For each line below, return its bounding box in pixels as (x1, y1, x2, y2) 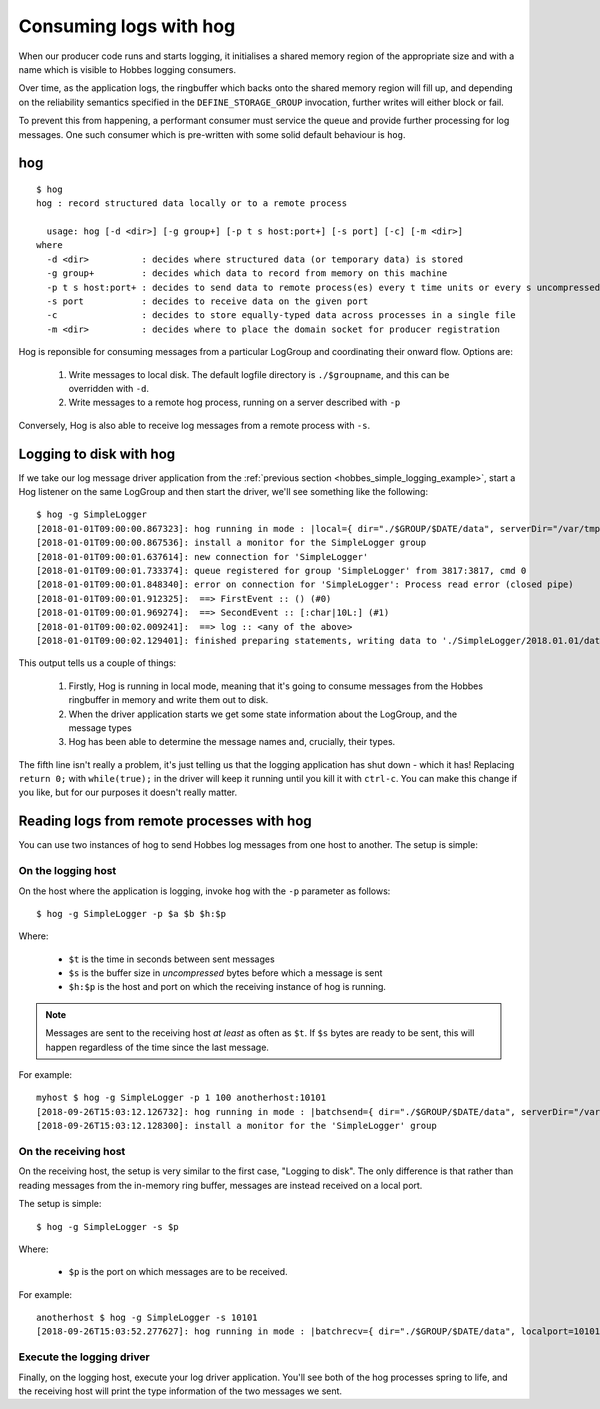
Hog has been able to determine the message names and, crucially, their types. (68, 736, 396, 748)
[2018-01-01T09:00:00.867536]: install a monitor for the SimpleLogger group (36, 537, 427, 549)
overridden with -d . (68, 382, 150, 394)
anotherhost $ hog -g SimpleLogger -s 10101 (36, 1312, 259, 1324)
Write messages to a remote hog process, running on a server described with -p (68, 396, 401, 409)
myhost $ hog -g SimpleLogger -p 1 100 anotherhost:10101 (36, 1092, 327, 1104)
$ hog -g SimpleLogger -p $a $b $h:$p (36, 908, 227, 919)
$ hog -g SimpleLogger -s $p (36, 1221, 179, 1232)
